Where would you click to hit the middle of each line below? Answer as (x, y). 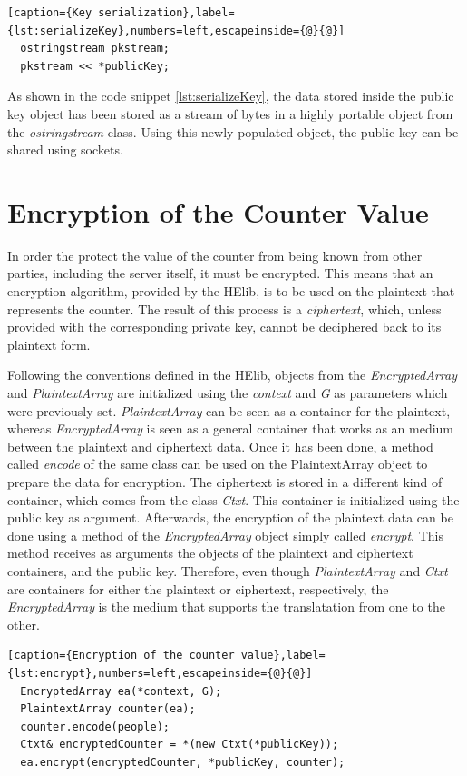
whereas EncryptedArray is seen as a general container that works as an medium (231, 428)
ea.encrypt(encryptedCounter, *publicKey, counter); (183, 762)
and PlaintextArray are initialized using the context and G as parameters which (228, 393)
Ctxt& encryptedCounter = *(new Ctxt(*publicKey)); (180, 745)
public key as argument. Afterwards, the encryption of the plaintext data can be (230, 517)
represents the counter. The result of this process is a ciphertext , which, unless (224, 308)
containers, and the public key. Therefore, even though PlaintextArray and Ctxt (228, 570)
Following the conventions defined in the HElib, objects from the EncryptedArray (232, 375)
